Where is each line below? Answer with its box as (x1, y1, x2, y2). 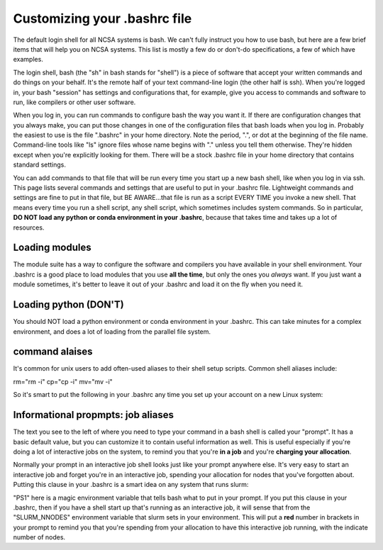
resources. (13, 223, 45, 232)
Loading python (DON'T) (13, 298, 124, 311)
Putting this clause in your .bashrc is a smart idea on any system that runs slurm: (13, 481, 249, 489)
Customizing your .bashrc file (13, 11, 192, 26)
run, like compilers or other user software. (13, 98, 136, 106)
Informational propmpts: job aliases (13, 409, 174, 421)
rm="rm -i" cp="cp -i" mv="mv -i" (13, 377, 113, 386)
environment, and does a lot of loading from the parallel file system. (13, 327, 211, 336)
